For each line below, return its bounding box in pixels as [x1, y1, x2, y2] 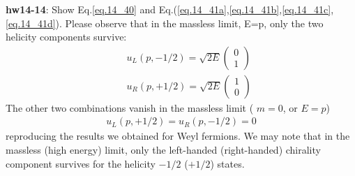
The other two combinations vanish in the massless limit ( [6, 100, 254, 115]
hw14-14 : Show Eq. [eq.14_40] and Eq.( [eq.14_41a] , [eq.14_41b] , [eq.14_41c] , [6, 2, 334, 16]
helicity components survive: [6, 29, 127, 44]
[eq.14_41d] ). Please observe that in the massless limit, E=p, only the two [6, 15, 324, 30]
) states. [210, 156, 245, 170]
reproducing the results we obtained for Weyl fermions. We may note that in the [6, 129, 350, 143]
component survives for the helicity [6, 156, 156, 170]
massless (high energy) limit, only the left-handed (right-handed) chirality [6, 142, 321, 157]
